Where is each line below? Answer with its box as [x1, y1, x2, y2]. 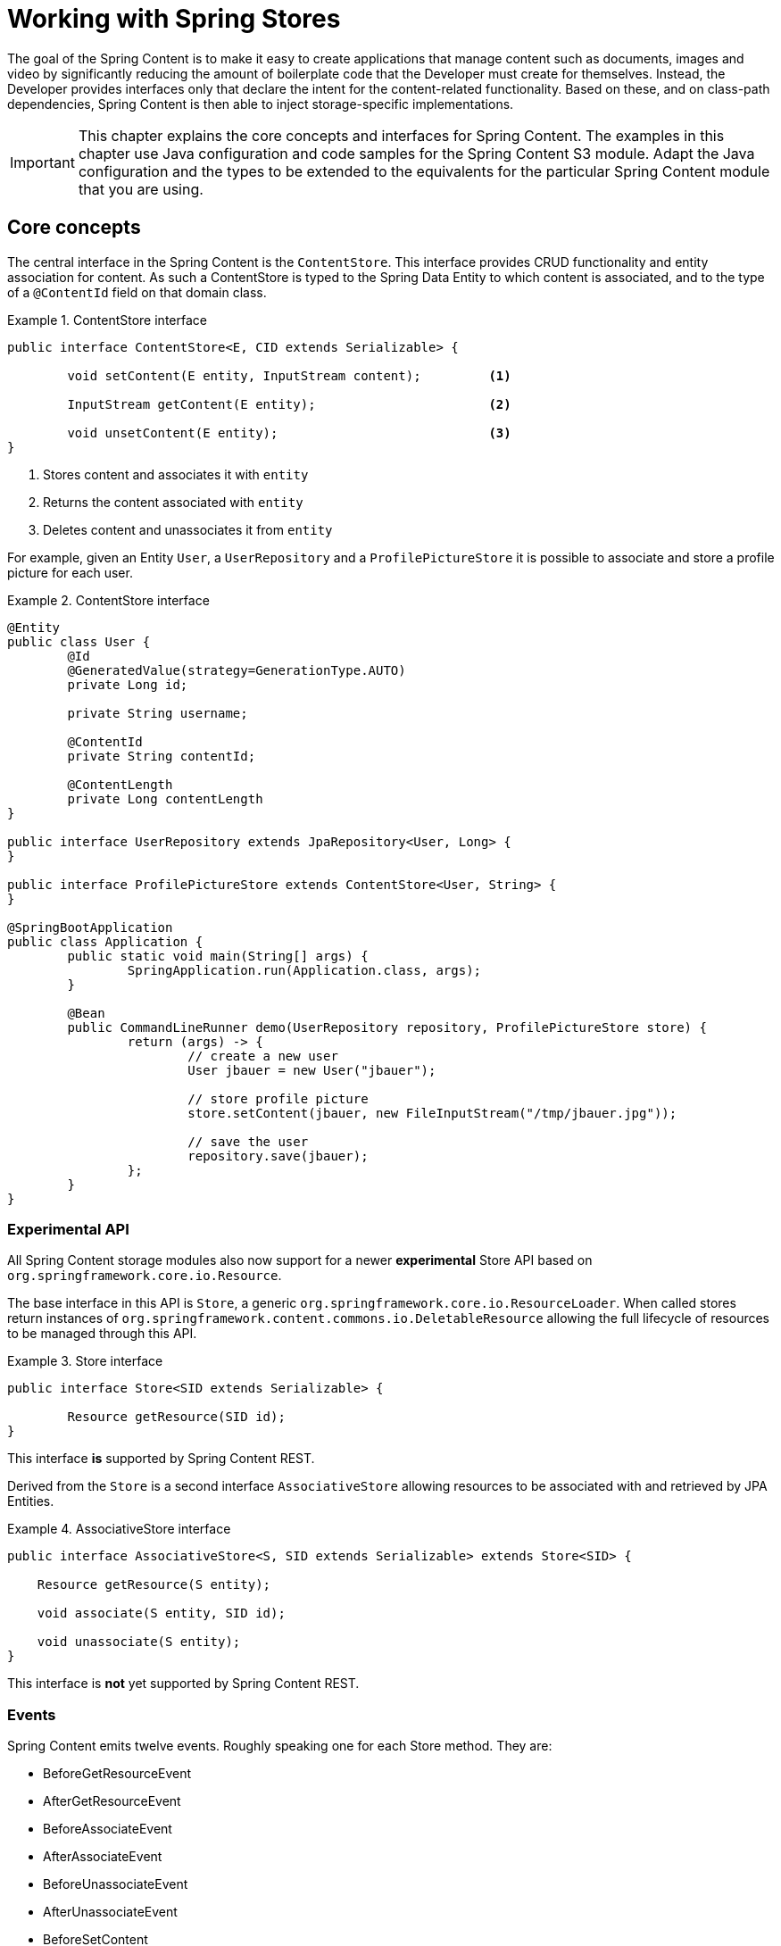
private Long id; [67, 677, 188, 692]
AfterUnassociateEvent [43, 1904, 178, 1920]
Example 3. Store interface [7, 1353, 163, 1369]
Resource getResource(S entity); [37, 1577, 271, 1593]
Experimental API [7, 1219, 129, 1238]
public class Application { [7, 934, 204, 949]
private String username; [67, 705, 248, 720]
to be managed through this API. [7, 1326, 197, 1342]
